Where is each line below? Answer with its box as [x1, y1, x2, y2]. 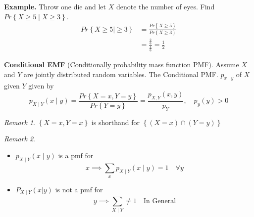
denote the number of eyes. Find [116, 1, 215, 11]
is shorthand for [91, 117, 140, 127]
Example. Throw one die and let [4, 1, 106, 11]
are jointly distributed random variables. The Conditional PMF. [24, 69, 218, 79]
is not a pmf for [55, 184, 103, 194]
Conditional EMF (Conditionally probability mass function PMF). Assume [4, 59, 239, 69]
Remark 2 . [4, 133, 35, 144]
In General [144, 198, 176, 205]
